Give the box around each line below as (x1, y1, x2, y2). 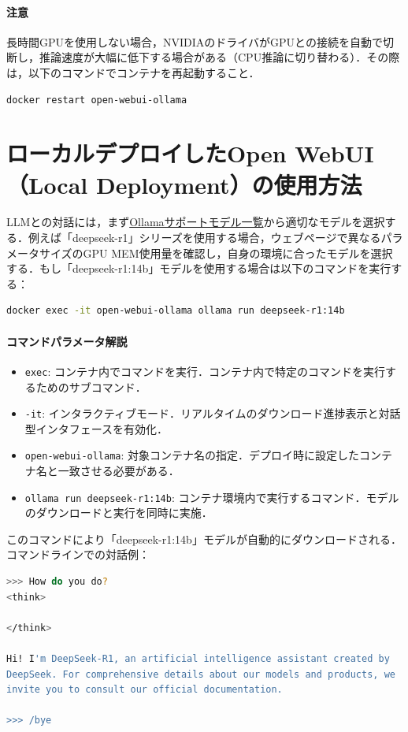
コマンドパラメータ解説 (6, 333, 128, 349)
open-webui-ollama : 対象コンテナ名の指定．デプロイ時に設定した (24, 447, 360, 463)
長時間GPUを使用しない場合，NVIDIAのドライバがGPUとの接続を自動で (6, 33, 383, 50)
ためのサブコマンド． (35, 378, 147, 395)
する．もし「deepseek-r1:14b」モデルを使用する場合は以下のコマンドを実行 (6, 260, 391, 277)
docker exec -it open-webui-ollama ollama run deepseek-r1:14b (6, 305, 345, 317)
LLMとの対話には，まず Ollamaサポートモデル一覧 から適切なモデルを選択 (6, 214, 385, 230)
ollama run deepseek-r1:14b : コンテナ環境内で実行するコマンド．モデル (24, 489, 399, 505)
